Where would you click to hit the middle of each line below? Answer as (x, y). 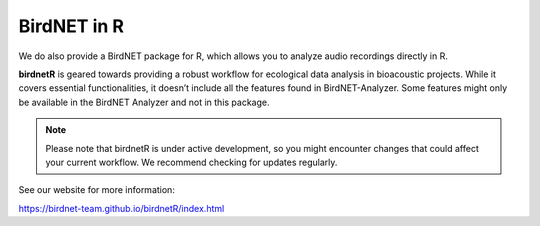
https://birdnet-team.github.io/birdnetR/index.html (121, 208)
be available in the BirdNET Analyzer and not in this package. (144, 102)
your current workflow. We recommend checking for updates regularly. (191, 162)
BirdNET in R (71, 26)
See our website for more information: (96, 190)
